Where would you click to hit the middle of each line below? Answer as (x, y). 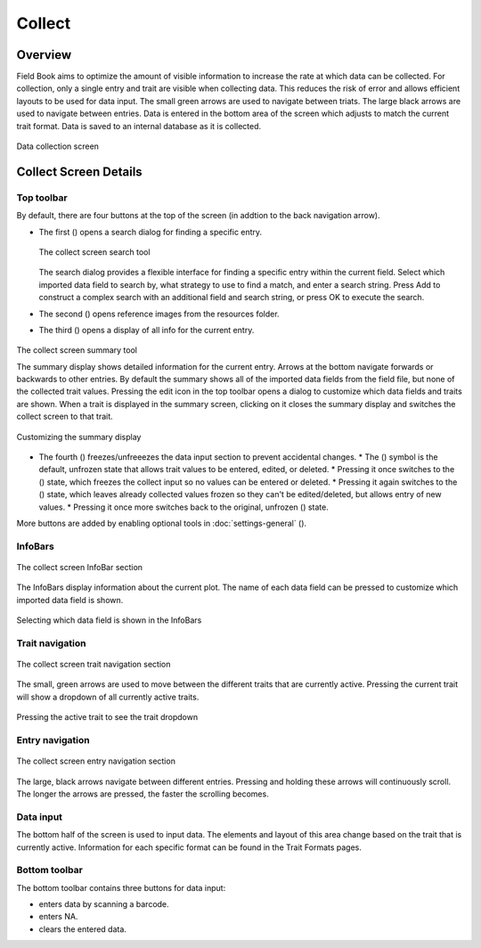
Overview (44, 55)
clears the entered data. (82, 929)
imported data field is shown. (70, 600)
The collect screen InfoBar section (79, 567)
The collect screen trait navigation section (94, 665)
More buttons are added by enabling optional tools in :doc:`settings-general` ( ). (162, 523)
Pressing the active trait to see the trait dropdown (107, 717)
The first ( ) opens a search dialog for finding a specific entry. (151, 232)
